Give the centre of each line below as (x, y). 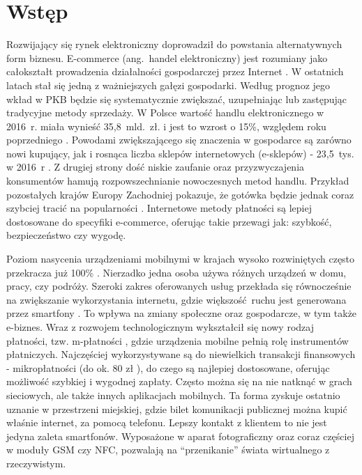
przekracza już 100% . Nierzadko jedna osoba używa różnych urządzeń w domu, (176, 272)
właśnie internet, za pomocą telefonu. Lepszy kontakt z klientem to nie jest (167, 422)
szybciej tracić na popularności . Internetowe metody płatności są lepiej (159, 208)
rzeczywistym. (36, 463)
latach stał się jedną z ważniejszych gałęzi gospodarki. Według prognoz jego (168, 85)
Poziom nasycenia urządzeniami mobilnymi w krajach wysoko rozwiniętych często (181, 259)
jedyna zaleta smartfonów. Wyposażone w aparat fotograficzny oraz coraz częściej (180, 436)
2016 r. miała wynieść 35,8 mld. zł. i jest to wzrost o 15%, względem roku (166, 126)
